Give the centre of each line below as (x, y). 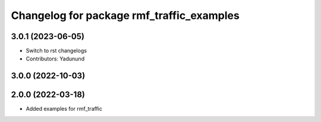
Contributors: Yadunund (55, 59)
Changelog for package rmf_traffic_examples (125, 15)
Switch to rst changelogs (56, 51)
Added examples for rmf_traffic (64, 109)
